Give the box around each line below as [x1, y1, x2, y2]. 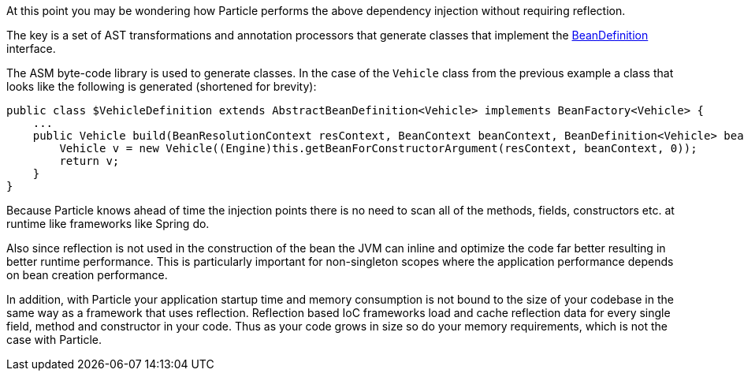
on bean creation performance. [6, 268, 168, 282]
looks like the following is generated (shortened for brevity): [6, 80, 317, 93]
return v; [59, 155, 120, 167]
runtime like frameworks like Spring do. [6, 217, 210, 230]
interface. [6, 42, 56, 55]
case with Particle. [6, 333, 102, 346]
